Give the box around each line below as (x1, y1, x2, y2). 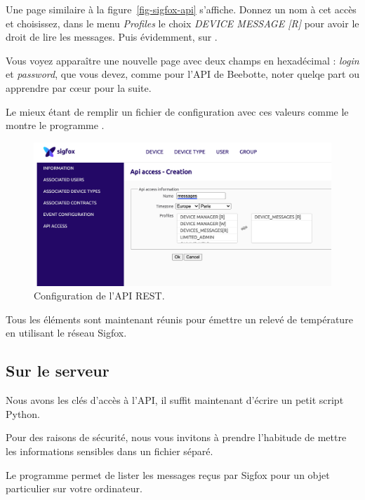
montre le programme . (6, 118, 105, 133)
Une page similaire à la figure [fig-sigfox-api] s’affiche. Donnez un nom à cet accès (6, 2, 357, 16)
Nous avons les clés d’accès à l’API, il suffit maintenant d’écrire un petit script (6, 393, 344, 407)
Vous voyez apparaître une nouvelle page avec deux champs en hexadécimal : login (6, 53, 359, 67)
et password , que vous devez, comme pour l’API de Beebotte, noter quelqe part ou (6, 67, 359, 81)
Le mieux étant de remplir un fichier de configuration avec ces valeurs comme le (6, 104, 349, 119)
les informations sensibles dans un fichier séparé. (6, 444, 213, 459)
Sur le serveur (6, 360, 109, 381)
